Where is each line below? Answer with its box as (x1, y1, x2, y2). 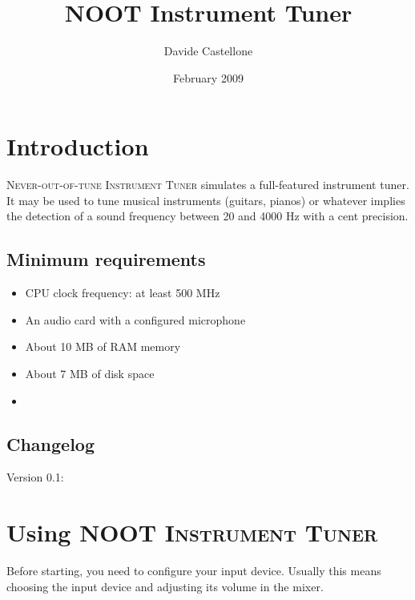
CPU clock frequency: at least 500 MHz (25, 284, 220, 301)
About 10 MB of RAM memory (25, 338, 181, 355)
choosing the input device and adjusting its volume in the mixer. (6, 578, 324, 594)
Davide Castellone (163, 42, 253, 59)
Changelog (6, 431, 95, 456)
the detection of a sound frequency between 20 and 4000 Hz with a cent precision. (6, 207, 409, 224)
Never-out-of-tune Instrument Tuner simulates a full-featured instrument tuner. (6, 176, 409, 193)
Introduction (6, 130, 149, 163)
